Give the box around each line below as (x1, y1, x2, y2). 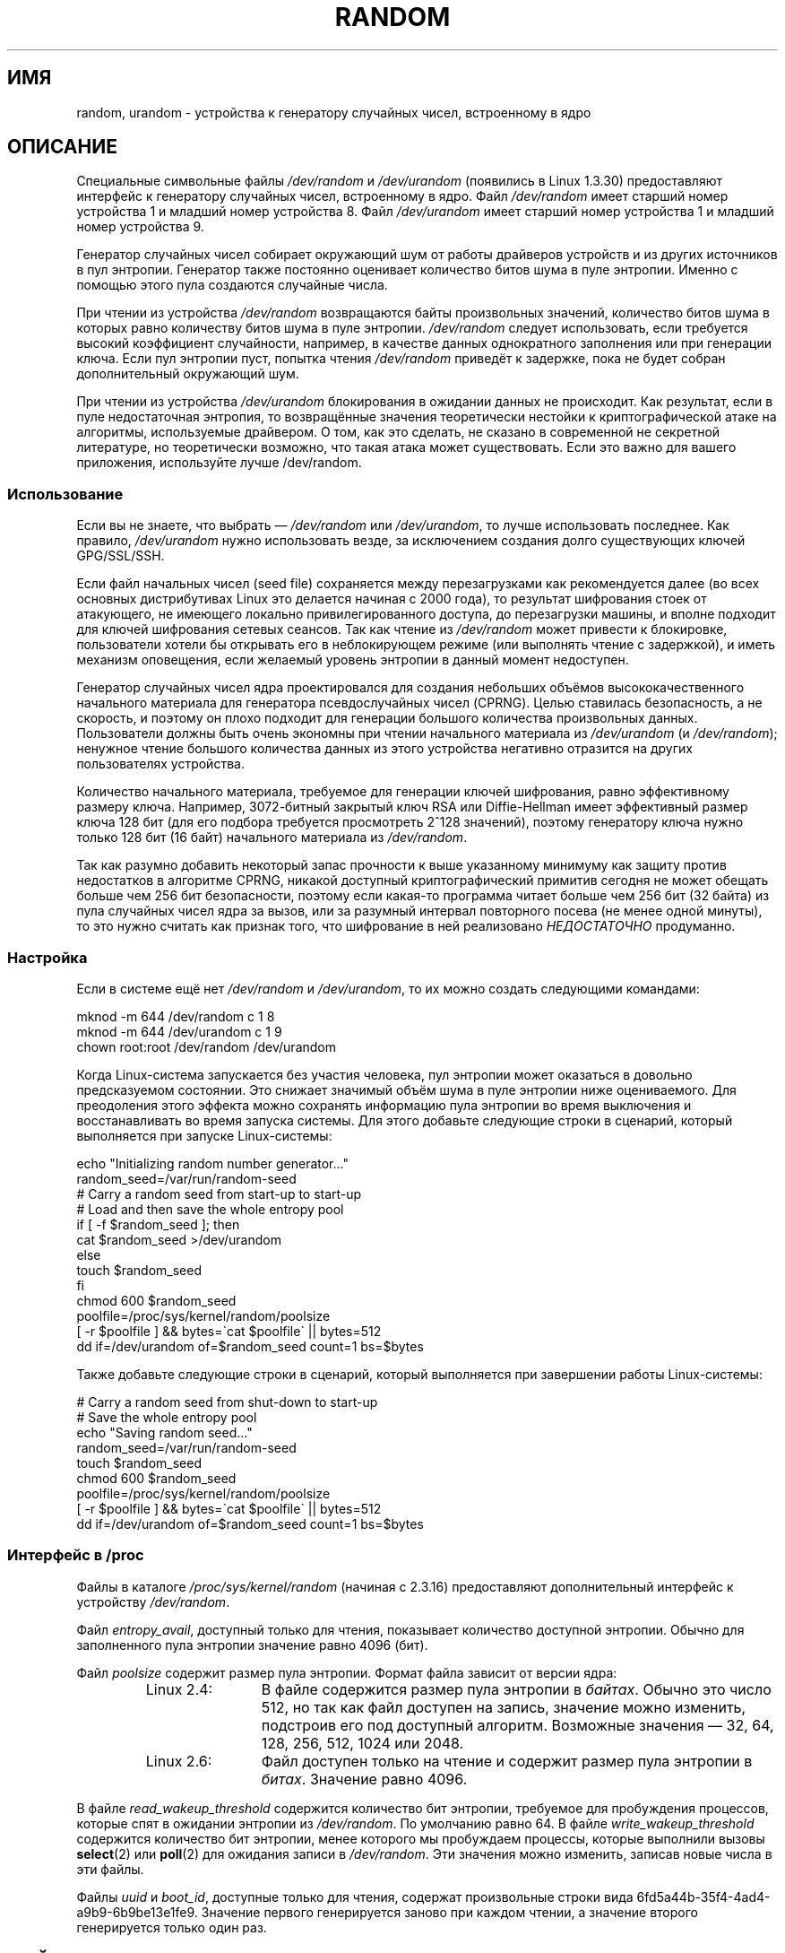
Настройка (7, 948, 88, 967)
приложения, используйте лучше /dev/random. (76, 455, 362, 471)
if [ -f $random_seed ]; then (76, 1216, 240, 1232)
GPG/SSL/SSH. (76, 548, 165, 564)
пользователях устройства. (76, 756, 245, 772)
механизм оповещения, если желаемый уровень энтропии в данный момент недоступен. (76, 652, 629, 668)
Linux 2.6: (145, 1751, 212, 1770)
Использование (7, 484, 124, 503)
